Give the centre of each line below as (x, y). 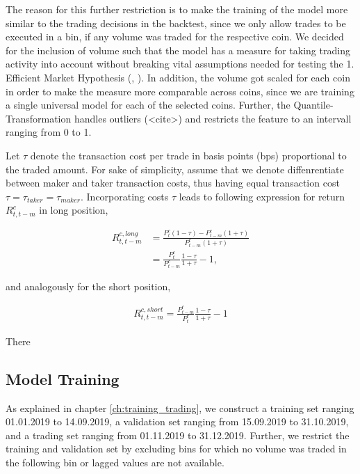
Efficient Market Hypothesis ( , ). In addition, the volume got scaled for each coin (178, 77)
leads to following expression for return (262, 196)
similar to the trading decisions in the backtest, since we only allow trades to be (176, 23)
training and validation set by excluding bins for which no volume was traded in (176, 449)
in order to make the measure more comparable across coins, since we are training (180, 91)
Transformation (39, 118)
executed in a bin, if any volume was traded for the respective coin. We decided (175, 37)
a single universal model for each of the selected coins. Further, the (148, 105)
